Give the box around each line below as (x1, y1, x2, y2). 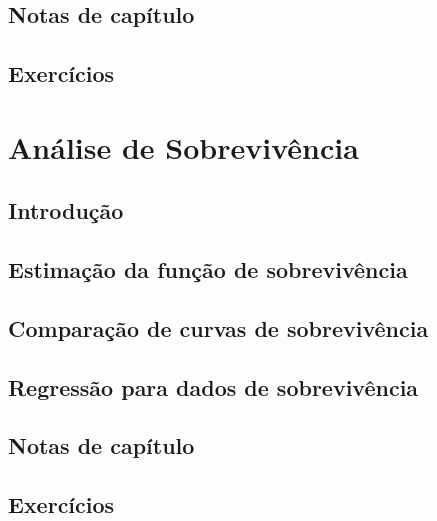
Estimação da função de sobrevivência (8, 254, 408, 285)
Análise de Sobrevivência (8, 126, 359, 167)
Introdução (8, 195, 124, 226)
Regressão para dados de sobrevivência (8, 371, 419, 402)
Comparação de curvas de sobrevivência (8, 312, 429, 343)
